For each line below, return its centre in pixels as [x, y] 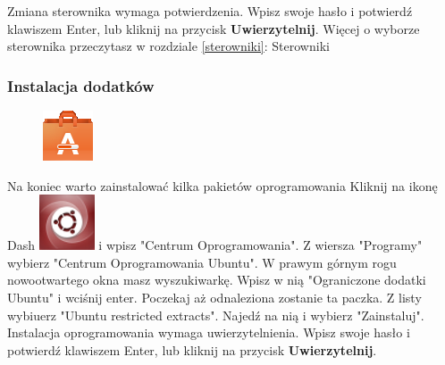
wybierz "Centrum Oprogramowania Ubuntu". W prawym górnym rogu [202, 262]
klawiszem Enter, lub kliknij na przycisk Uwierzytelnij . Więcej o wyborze [214, 28]
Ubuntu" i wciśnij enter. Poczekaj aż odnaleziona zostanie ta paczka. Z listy [214, 297]
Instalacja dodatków [81, 85]
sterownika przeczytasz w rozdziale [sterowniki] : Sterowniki [168, 46]
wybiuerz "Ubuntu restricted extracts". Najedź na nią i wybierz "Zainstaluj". [216, 315]
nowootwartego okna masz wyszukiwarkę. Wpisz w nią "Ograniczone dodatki [217, 280]
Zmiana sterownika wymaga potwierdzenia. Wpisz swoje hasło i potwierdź [210, 11]
